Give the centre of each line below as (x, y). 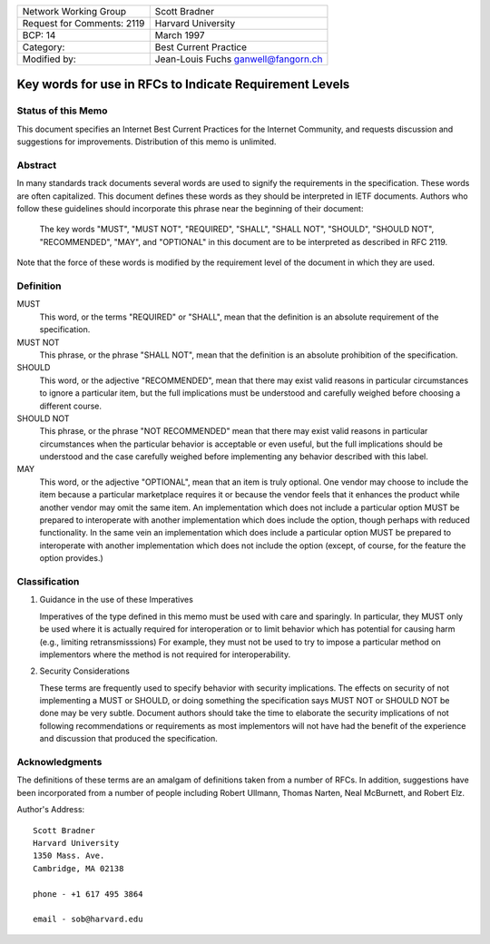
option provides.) (71, 558)
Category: (44, 47)
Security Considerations (85, 671)
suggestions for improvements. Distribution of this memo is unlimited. (147, 142)
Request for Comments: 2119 (83, 23)
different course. (71, 406)
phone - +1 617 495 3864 (88, 894)
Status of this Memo (62, 111)
